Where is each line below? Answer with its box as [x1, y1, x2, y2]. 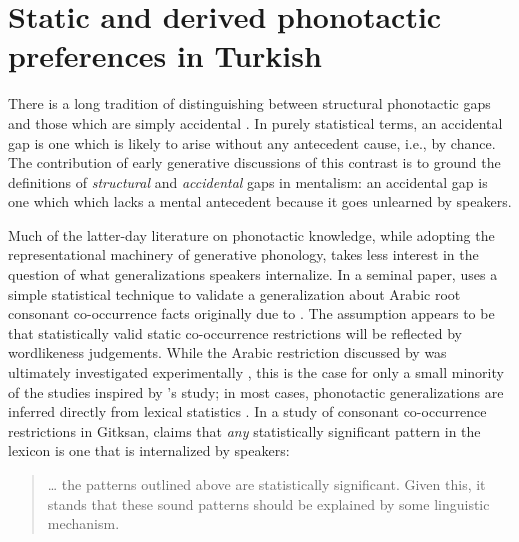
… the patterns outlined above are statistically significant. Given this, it [47, 474, 486, 494]
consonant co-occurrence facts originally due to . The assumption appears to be [8, 303, 495, 324]
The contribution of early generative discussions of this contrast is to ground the [8, 152, 501, 173]
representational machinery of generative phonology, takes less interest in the [8, 244, 479, 265]
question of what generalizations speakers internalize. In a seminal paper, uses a [8, 264, 498, 285]
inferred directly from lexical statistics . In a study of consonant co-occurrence [8, 401, 487, 422]
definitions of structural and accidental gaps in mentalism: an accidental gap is [8, 171, 488, 192]
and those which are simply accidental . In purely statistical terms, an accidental [8, 112, 503, 133]
